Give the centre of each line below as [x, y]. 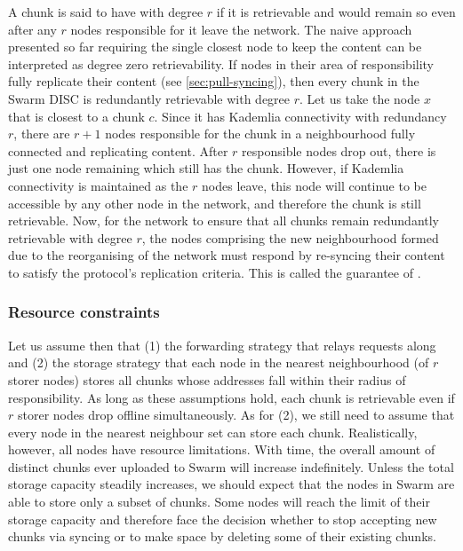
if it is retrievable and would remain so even [336, 12]
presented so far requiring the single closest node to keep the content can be [215, 47]
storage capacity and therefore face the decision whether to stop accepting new [223, 519]
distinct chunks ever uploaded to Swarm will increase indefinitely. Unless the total [231, 466]
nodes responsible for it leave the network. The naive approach [241, 29]
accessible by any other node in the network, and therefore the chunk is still [215, 203]
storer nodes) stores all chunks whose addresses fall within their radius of [207, 379]
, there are [42, 134]
